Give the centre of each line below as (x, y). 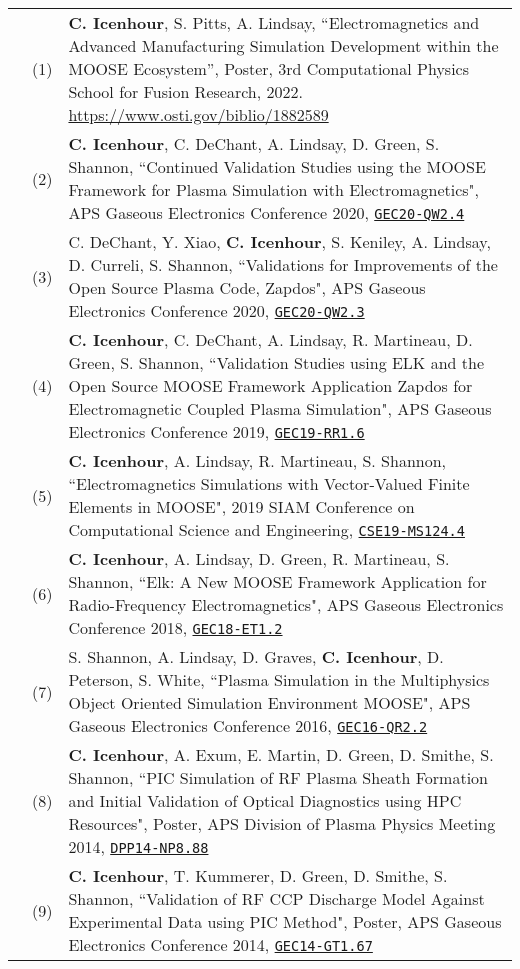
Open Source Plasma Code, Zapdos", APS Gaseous (247, 287)
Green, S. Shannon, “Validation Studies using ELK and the (276, 362)
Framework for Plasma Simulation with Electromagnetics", (274, 189)
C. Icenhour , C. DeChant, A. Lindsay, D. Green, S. (254, 143)
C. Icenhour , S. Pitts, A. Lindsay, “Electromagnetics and (274, 22)
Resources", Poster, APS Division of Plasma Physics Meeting (282, 823)
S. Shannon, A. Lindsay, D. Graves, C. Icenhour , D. (256, 656)
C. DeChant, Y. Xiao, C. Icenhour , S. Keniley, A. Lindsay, (279, 241)
